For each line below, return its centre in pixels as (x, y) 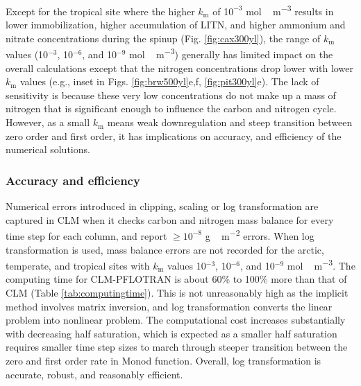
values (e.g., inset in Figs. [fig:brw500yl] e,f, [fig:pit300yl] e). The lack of (169, 81)
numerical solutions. (48, 149)
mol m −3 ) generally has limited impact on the (231, 53)
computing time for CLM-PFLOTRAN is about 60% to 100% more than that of (176, 279)
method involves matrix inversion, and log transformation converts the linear (169, 306)
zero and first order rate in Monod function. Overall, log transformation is (163, 360)
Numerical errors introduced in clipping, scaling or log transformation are (162, 206)
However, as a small (48, 122)
